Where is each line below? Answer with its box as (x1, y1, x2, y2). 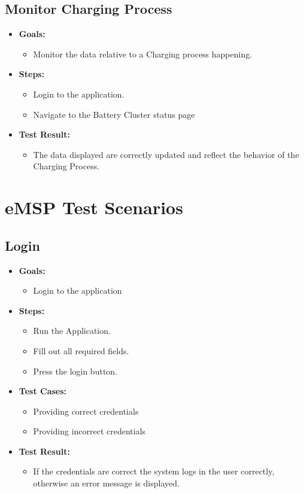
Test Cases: (19, 385, 67, 397)
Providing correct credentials (33, 404, 139, 417)
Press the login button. (33, 364, 117, 377)
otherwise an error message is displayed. (33, 477, 180, 489)
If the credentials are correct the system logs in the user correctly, (33, 465, 275, 477)
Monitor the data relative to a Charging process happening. (33, 47, 253, 60)
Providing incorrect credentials (33, 425, 146, 437)
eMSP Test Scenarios (5, 195, 183, 220)
